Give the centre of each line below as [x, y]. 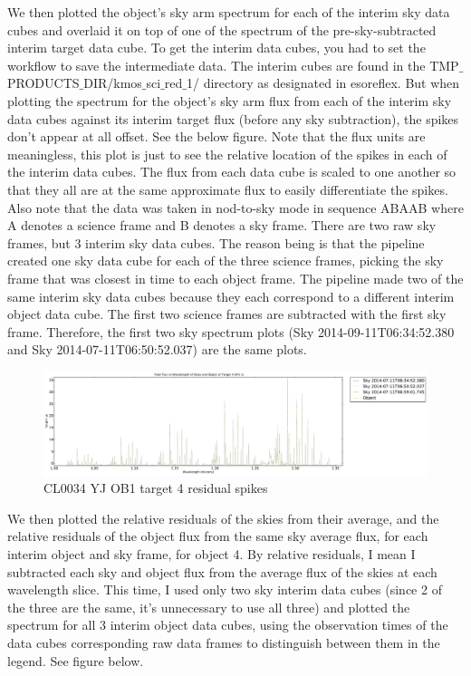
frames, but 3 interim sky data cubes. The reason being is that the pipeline [216, 242]
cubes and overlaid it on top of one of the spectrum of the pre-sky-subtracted [222, 29]
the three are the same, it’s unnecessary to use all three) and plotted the [209, 607]
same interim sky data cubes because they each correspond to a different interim [231, 296]
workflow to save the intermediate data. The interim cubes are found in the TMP [233, 65]
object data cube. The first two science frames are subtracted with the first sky [227, 314]
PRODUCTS [43, 83]
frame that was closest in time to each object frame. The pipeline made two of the [235, 278]
